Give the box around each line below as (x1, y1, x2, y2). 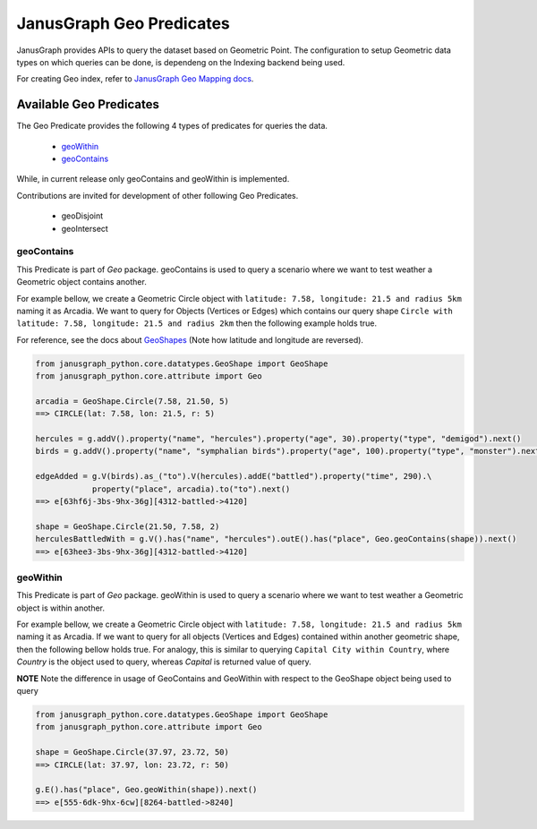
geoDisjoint (61, 210, 104, 221)
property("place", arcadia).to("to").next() (91, 483, 291, 494)
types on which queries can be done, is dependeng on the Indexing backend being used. (16, 56, 345, 67)
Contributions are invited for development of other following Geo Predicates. (16, 190, 299, 201)
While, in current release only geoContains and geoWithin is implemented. (16, 174, 290, 184)
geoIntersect (61, 223, 109, 234)
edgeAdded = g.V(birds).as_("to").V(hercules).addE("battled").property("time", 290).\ (35, 471, 432, 482)
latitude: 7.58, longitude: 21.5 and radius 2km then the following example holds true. (16, 318, 378, 329)
